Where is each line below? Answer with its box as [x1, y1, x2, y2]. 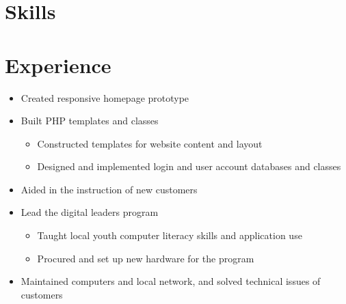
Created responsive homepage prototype [21, 90, 189, 105]
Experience [5, 51, 111, 79]
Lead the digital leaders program [21, 205, 159, 219]
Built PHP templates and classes [21, 113, 159, 128]
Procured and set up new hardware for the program [37, 251, 254, 265]
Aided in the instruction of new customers [21, 182, 198, 196]
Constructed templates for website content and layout [37, 136, 263, 150]
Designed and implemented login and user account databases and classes [37, 159, 341, 174]
